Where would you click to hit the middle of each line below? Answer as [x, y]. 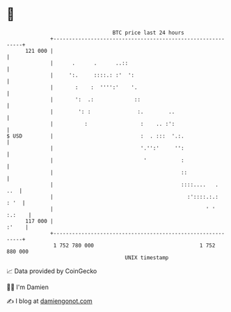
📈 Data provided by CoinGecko [52, 271]
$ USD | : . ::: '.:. [96, 136]
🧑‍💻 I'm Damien [28, 287]
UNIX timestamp [147, 257]
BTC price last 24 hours [149, 33]
